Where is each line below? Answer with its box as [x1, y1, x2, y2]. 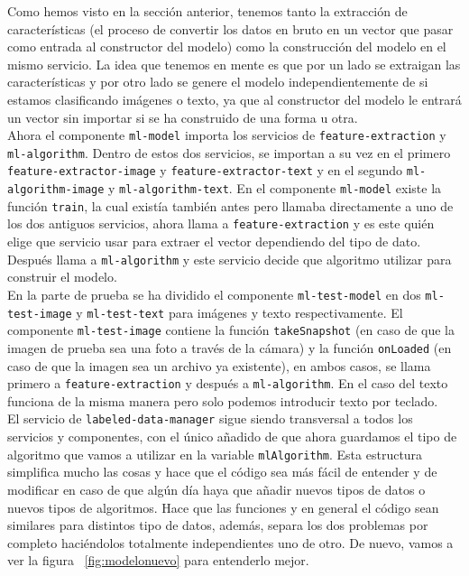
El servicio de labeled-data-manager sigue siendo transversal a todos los [7, 409, 413, 428]
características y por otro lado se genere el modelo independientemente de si [7, 72, 428, 91]
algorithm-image [7, 183, 105, 197]
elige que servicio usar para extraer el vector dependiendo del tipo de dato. [7, 232, 421, 251]
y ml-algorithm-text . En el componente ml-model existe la [108, 179, 442, 198]
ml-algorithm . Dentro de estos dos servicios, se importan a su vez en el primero [7, 143, 451, 162]
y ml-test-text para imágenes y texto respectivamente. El [76, 302, 403, 321]
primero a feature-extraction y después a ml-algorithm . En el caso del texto [7, 374, 448, 393]
